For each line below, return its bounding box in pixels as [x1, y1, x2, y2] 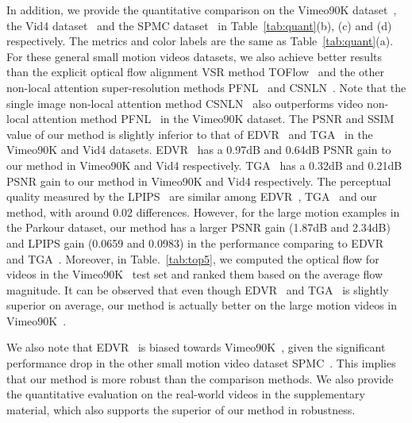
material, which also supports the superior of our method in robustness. [6, 401, 356, 417]
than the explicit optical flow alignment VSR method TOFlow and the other [6, 63, 385, 80]
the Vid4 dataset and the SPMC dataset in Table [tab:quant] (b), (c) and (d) [6, 17, 392, 33]
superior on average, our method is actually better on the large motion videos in [6, 297, 398, 313]
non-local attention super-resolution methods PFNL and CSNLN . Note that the [6, 79, 406, 95]
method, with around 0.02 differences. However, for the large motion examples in [6, 203, 400, 220]
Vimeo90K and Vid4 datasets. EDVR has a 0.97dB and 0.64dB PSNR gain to [6, 141, 391, 158]
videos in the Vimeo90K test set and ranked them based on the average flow [6, 266, 383, 283]
